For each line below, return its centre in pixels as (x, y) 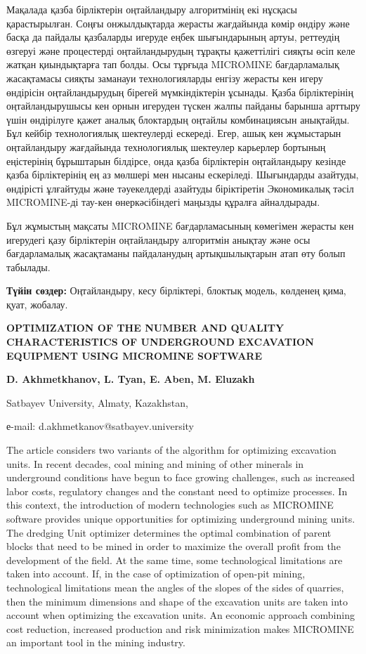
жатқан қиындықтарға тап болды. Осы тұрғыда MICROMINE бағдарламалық (173, 64)
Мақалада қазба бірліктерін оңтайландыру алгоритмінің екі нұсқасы (152, 9)
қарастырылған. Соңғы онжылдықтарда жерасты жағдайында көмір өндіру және (178, 23)
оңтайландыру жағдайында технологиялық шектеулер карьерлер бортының (166, 146)
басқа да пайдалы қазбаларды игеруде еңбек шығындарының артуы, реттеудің (173, 37)
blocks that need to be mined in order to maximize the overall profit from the (174, 546)
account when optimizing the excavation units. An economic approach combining (181, 615)
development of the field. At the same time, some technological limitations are (175, 560)
